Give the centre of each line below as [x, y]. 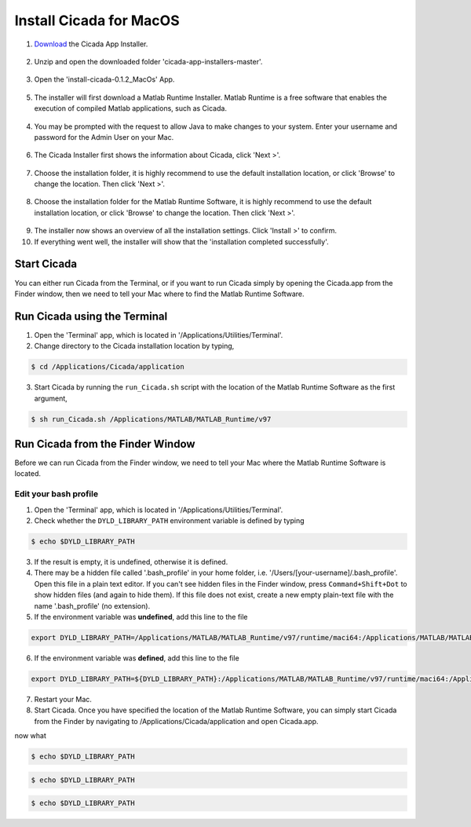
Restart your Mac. [63, 699]
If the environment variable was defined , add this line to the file [137, 658]
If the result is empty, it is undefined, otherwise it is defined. [131, 562]
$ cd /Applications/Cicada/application [108, 367]
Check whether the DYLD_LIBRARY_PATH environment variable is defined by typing [170, 520]
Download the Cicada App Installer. [91, 44]
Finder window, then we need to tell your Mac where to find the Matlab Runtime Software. [160, 294]
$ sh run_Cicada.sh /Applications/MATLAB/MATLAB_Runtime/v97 [151, 419]
